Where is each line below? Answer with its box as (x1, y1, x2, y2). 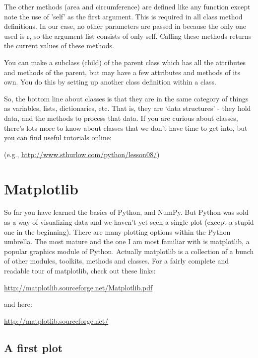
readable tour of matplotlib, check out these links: (4, 266, 156, 275)
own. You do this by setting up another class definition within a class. (4, 77, 216, 87)
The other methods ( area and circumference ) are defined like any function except (4, 1, 251, 11)
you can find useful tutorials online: (4, 132, 112, 143)
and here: (4, 299, 32, 309)
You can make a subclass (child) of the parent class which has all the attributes (4, 57, 246, 67)
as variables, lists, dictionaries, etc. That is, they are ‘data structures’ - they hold (4, 103, 251, 113)
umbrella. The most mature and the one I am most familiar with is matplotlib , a (4, 236, 250, 247)
